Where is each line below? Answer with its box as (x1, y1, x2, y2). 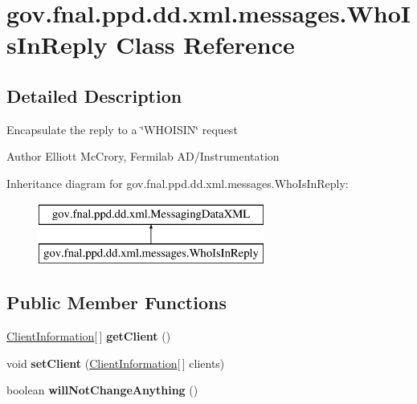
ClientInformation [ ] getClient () (6, 327, 171, 344)
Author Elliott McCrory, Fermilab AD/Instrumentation (6, 148, 280, 165)
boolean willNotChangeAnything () (6, 382, 198, 398)
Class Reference (116, 28, 295, 61)
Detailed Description (6, 83, 182, 108)
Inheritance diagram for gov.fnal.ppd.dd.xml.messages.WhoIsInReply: (6, 174, 349, 191)
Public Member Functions (6, 290, 227, 315)
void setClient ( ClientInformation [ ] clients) (6, 354, 225, 371)
